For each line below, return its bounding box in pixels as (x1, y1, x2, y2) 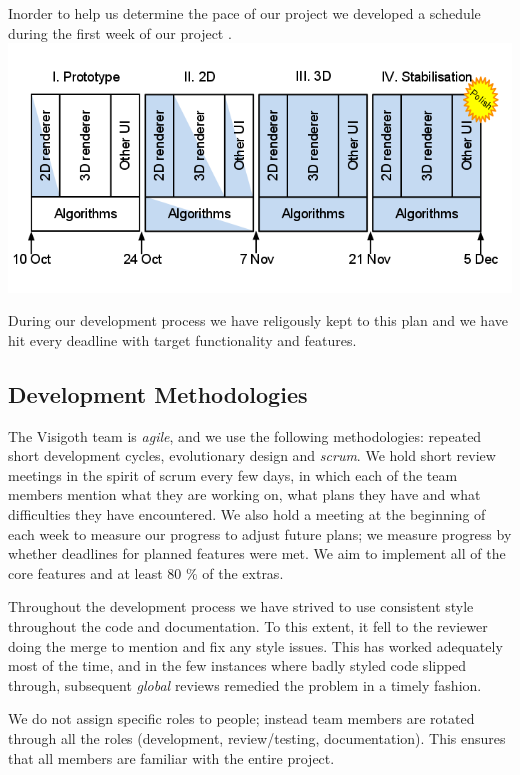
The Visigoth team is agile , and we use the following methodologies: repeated (8, 425, 482, 446)
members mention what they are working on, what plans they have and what (8, 484, 481, 505)
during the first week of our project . (8, 22, 232, 43)
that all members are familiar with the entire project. (8, 747, 335, 768)
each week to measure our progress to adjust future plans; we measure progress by (8, 523, 512, 544)
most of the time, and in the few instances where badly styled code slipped (8, 655, 467, 676)
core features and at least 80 (8, 562, 182, 583)
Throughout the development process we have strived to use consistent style (8, 596, 474, 617)
